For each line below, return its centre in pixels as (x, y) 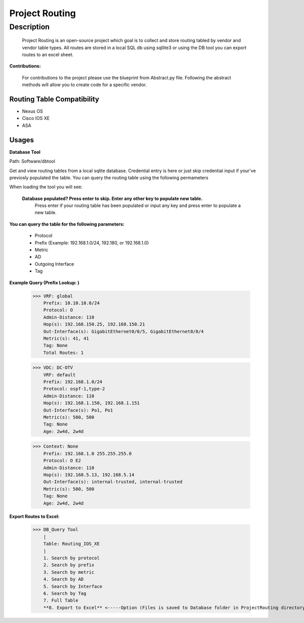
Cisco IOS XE (36, 118)
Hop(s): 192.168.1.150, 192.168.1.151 (91, 403)
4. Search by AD (63, 579)
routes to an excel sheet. (48, 54)
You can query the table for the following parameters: (67, 224)
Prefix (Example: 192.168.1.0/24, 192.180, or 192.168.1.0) (92, 242)
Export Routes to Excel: (34, 516)
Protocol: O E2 (62, 461)
